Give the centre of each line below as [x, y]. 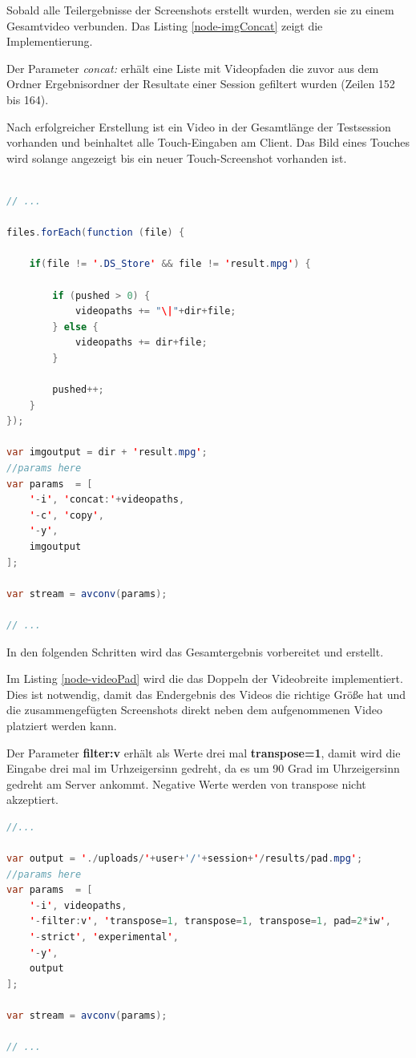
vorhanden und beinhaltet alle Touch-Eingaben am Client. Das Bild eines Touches [208, 142]
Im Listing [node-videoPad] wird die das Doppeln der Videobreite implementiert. [205, 678]
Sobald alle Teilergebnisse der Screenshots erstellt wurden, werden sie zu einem [200, 10]
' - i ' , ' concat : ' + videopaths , [107, 500]
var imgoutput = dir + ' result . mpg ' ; [107, 452]
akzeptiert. [32, 800]
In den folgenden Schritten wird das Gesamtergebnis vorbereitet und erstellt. [195, 651]
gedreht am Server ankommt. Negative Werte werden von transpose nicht [186, 783]
